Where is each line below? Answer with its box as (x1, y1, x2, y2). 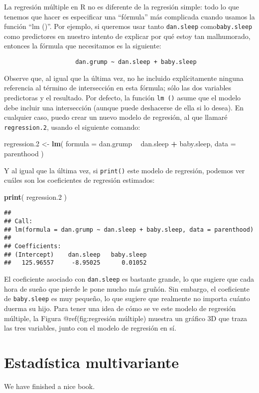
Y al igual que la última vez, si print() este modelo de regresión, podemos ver (4, 165, 245, 175)
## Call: (4, 218, 33, 225)
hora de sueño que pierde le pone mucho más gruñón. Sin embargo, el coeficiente (4, 283, 250, 294)
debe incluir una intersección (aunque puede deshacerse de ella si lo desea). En (4, 102, 244, 112)
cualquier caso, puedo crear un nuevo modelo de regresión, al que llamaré (4, 112, 228, 122)
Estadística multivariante (4, 352, 179, 372)
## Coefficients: (4, 243, 61, 250)
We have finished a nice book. (4, 381, 95, 391)
